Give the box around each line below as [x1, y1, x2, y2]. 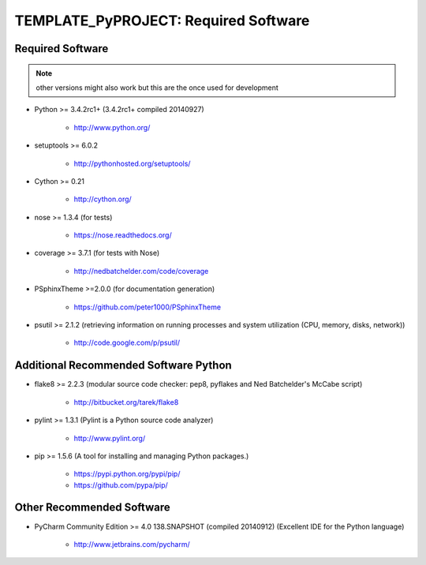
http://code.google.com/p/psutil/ [73, 338, 181, 347]
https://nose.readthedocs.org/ [73, 230, 173, 240]
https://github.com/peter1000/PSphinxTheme [73, 302, 221, 312]
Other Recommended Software [14, 501, 170, 514]
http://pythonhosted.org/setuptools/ [73, 159, 191, 168]
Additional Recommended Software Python [14, 359, 232, 372]
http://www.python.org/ [73, 122, 151, 132]
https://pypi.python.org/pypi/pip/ [73, 470, 181, 479]
